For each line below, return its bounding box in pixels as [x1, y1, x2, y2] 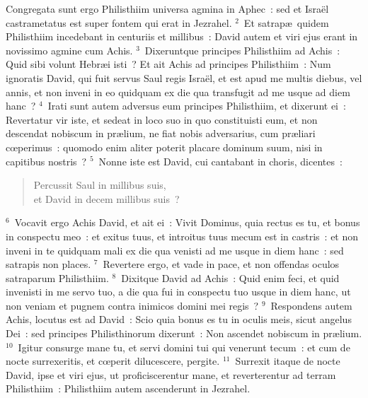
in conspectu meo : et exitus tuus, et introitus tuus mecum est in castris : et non [6, 228, 359, 243]
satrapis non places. [6, 257, 91, 271]
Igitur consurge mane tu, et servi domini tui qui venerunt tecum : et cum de [18, 339, 350, 354]
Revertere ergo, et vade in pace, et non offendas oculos [103, 257, 340, 271]
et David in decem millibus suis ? [33, 191, 180, 206]
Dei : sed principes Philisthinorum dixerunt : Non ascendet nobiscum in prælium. [6, 326, 362, 341]
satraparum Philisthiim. [6, 270, 109, 285]
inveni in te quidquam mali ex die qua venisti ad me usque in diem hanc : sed [6, 242, 344, 257]
